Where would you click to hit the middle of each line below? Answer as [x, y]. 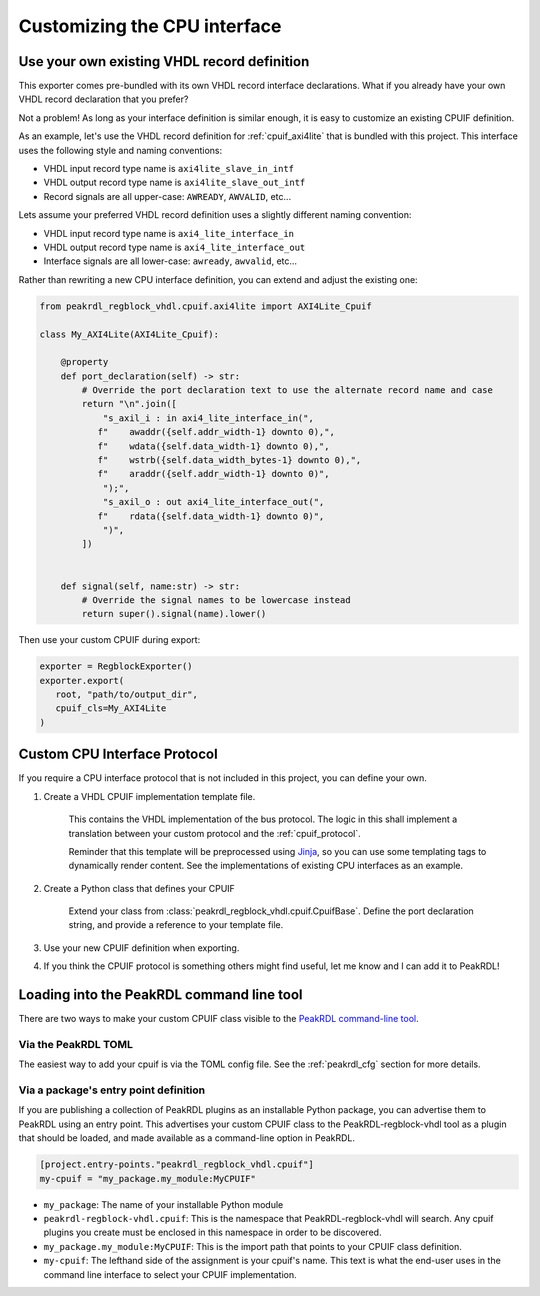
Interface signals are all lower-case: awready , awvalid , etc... [170, 261]
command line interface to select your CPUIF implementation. [170, 1274]
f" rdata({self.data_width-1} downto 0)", [211, 516]
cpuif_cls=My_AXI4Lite [111, 708]
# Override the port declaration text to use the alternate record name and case [287, 390]
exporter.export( [82, 680]
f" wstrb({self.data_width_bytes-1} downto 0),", [229, 460]
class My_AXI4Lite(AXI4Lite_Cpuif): [129, 334]
